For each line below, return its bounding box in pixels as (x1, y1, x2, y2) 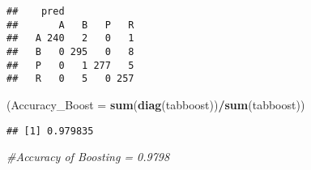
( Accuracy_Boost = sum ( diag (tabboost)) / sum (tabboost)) (6, 96, 305, 113)
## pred (6, 6, 65, 17)
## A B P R (6, 19, 134, 31)
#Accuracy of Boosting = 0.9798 (6, 148, 170, 165)
